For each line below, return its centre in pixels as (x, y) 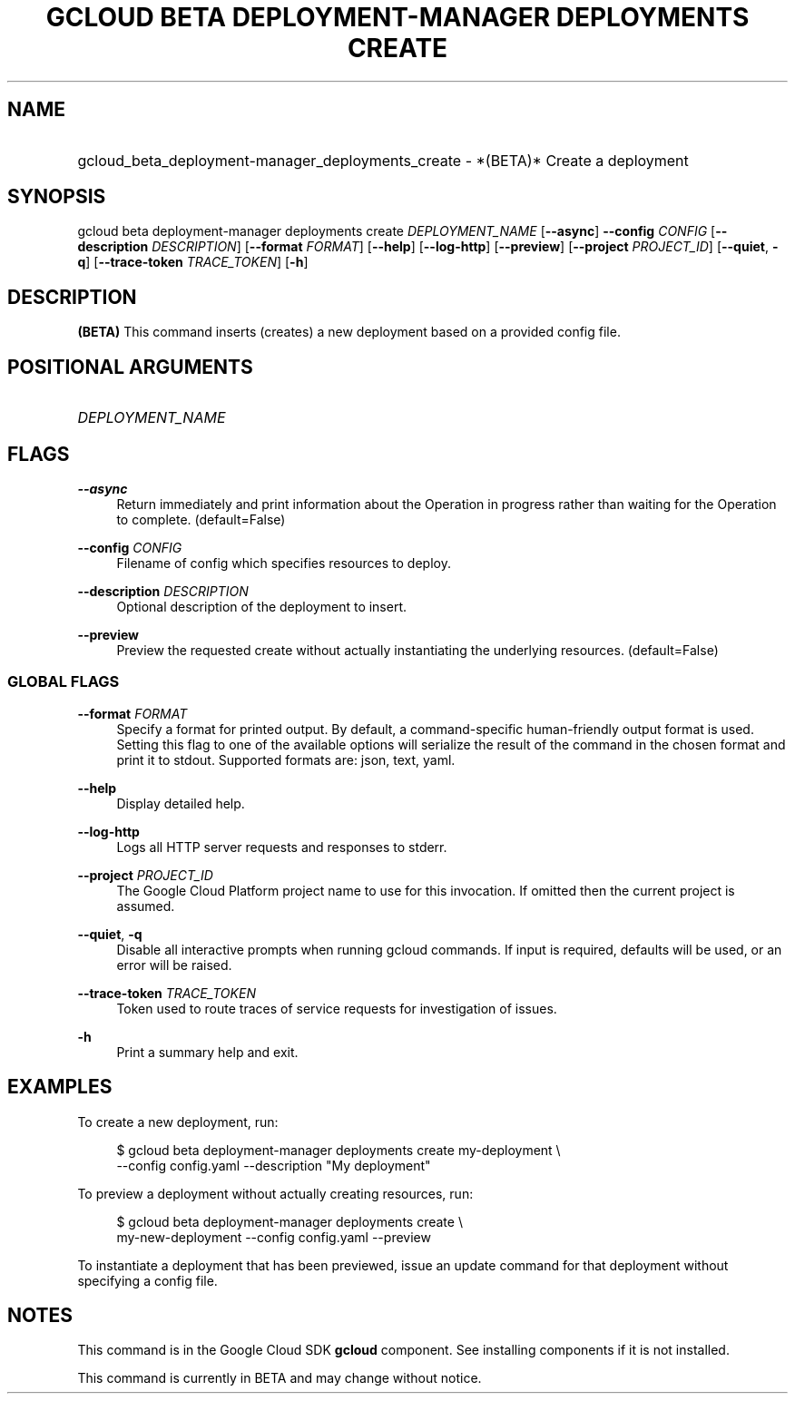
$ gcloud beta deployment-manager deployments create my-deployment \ (339, 1150)
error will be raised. (174, 965)
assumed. (146, 906)
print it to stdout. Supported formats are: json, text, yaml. (286, 759)
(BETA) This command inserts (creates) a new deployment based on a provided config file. (349, 332)
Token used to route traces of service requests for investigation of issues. (337, 1008)
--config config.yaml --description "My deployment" (274, 1165)
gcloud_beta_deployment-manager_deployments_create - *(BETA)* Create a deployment (383, 160)
